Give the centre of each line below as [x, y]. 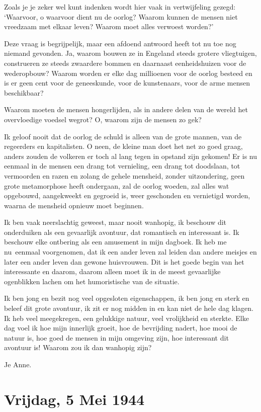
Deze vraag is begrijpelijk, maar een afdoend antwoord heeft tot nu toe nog [120, 43]
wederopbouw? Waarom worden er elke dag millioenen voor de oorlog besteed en [128, 73]
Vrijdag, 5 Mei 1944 [74, 399]
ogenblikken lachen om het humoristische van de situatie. [92, 281]
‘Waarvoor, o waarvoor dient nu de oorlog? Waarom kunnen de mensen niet [121, 16]
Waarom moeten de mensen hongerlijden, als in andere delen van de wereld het [126, 109]
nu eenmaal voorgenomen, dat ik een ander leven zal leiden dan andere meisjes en [130, 252]
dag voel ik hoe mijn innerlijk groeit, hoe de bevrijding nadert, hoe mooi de [121, 328]
